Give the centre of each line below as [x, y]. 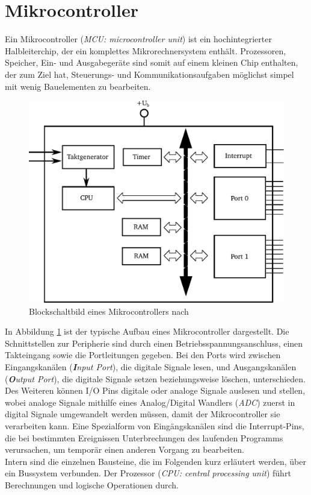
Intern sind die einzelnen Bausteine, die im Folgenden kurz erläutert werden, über [155, 461]
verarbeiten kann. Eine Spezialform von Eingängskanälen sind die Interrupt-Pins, [155, 426]
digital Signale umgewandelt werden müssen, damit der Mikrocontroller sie [143, 414]
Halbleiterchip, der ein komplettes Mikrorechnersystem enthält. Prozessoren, [146, 50]
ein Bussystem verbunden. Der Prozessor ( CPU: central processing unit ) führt [148, 473]
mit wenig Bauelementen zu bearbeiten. [78, 86]
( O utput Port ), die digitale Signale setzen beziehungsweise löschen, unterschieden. [155, 378]
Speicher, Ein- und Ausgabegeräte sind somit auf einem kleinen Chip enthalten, [152, 62]
